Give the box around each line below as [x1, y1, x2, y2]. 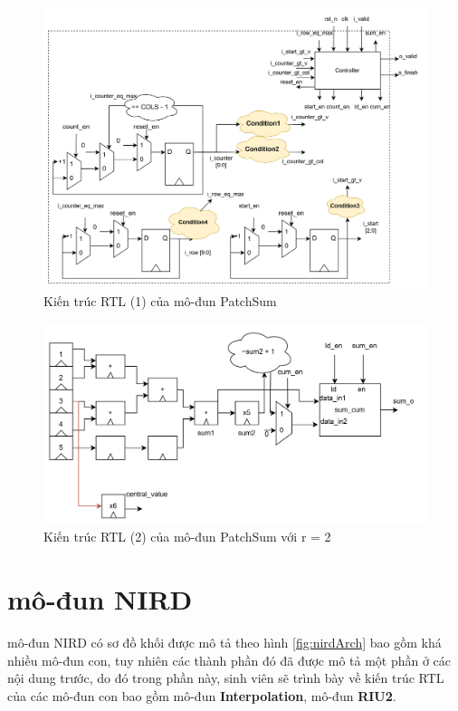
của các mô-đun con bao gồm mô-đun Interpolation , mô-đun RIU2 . [7, 686, 396, 705]
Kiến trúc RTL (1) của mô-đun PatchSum [43, 291, 277, 310]
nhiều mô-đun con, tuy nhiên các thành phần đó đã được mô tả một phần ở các [7, 650, 452, 669]
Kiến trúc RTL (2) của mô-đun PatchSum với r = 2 [43, 527, 331, 546]
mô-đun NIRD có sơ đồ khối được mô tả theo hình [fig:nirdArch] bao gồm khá [7, 632, 442, 651]
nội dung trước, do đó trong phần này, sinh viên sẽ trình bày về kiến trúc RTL [7, 668, 444, 687]
